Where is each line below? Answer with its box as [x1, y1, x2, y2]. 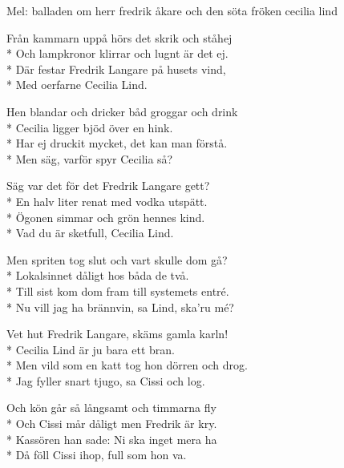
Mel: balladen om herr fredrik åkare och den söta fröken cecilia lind [6, 2, 338, 18]
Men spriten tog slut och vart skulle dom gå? [6, 251, 228, 268]
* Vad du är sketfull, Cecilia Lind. [6, 224, 174, 241]
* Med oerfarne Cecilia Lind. [6, 76, 148, 93]
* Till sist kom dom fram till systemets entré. [6, 282, 229, 299]
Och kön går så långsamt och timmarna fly [6, 399, 217, 416]
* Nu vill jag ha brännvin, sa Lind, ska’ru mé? [6, 298, 234, 315]
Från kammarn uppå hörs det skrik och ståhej [6, 29, 233, 46]
